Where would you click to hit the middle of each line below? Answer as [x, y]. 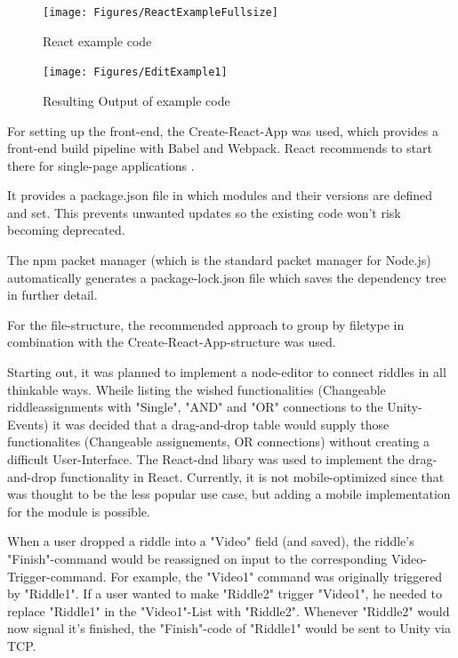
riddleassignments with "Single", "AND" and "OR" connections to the [195, 407]
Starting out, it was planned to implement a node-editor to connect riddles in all [227, 372]
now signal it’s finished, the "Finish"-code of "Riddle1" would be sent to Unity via [229, 628]
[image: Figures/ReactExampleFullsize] [161, 12]
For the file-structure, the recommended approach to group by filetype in [206, 324]
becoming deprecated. [66, 230]
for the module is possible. [79, 511]
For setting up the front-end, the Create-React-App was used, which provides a [223, 130]
